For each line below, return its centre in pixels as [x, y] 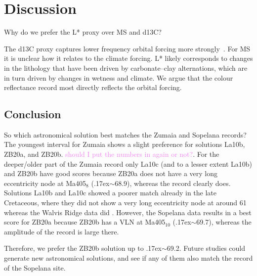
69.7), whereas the [224, 222]
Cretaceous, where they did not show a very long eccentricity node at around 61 [125, 203]
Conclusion [33, 114]
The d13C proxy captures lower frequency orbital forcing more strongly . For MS [127, 48]
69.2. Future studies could [206, 248]
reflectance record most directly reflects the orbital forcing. [93, 87]
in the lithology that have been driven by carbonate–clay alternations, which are [126, 68]
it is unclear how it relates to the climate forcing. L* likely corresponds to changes [128, 58]
